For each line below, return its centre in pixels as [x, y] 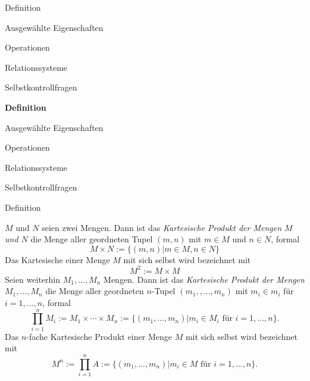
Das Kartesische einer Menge [57, 259]
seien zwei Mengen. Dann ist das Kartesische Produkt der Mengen [162, 227]
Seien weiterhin [32, 279]
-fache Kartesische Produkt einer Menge [99, 336]
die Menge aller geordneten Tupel [92, 239]
